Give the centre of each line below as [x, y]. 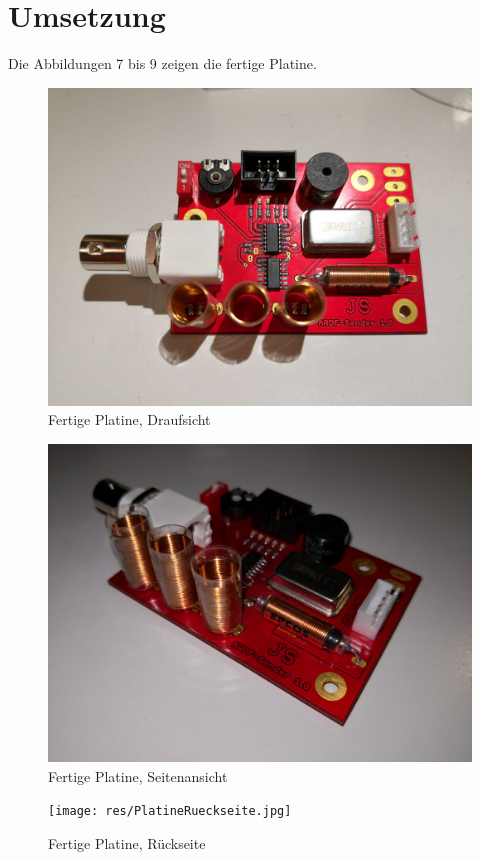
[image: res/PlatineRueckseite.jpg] [170, 811]
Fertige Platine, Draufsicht [129, 419]
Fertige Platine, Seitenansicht [138, 775]
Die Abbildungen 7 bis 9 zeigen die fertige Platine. [162, 63]
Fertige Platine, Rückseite [127, 842]
